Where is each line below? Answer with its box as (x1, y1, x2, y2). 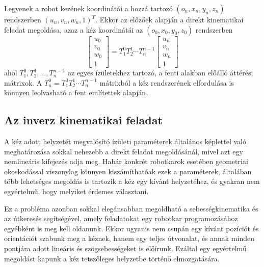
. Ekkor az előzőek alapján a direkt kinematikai (95, 14, 244, 24)
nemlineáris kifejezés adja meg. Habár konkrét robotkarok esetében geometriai (4, 156, 248, 167)
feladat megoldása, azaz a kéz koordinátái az (4, 24, 143, 35)
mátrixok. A (4, 77, 42, 88)
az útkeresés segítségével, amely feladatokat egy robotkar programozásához (4, 213, 238, 224)
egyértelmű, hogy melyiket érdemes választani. (4, 186, 149, 197)
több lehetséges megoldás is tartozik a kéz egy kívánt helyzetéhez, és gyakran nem (4, 176, 260, 186)
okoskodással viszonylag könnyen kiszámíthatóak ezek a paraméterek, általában (4, 166, 252, 176)
